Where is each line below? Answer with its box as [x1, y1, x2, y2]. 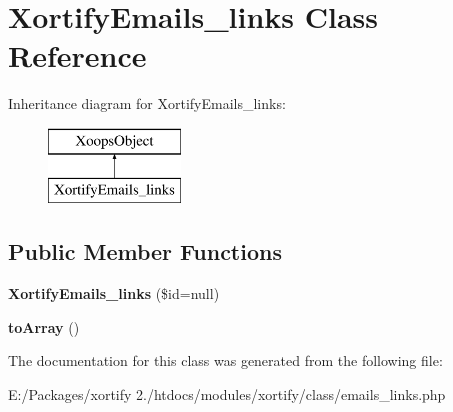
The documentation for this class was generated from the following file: [8, 350, 443, 371]
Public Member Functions [8, 236, 282, 267]
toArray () [8, 316, 80, 337]
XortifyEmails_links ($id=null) [8, 283, 220, 304]
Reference [8, 35, 147, 76]
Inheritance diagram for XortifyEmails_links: [8, 93, 286, 114]
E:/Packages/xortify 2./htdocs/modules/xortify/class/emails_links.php [8, 384, 446, 405]
